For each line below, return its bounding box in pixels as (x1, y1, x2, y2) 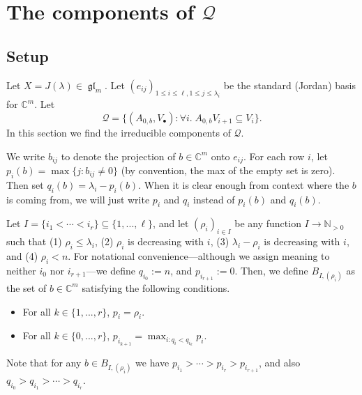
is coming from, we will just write (6, 192, 150, 206)
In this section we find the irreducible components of (6, 125, 231, 139)
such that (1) (6, 234, 62, 249)
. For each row (243, 148, 305, 163)
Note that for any (6, 355, 82, 369)
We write (6, 148, 45, 163)
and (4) (6, 248, 38, 263)
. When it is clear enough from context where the (138, 177, 349, 192)
